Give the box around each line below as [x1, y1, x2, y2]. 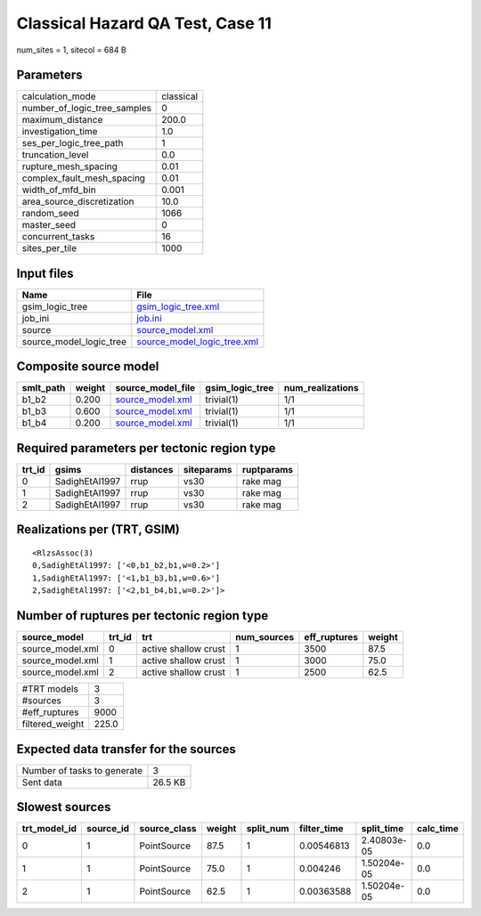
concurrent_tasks [21, 231, 95, 243]
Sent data [21, 775, 62, 788]
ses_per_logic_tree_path [21, 137, 124, 150]
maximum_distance [21, 114, 103, 126]
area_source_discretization [21, 196, 135, 208]
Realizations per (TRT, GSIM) [16, 522, 180, 538]
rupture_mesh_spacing [21, 160, 118, 173]
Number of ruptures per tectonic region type [16, 608, 269, 623]
